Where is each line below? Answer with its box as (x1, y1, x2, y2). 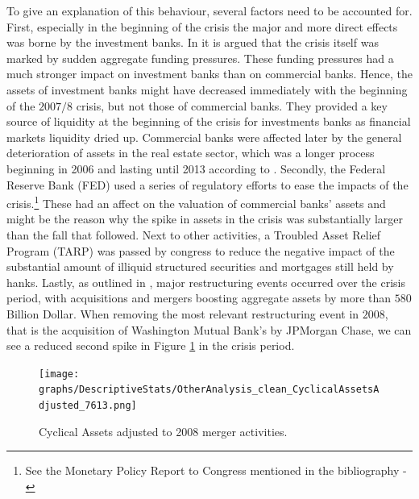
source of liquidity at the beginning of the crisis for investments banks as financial (6, 113, 411, 130)
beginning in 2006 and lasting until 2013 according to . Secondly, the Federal (6, 160, 386, 177)
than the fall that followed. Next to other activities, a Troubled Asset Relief (6, 226, 381, 243)
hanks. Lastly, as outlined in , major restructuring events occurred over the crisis (6, 273, 405, 290)
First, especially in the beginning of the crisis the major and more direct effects (6, 18, 398, 35)
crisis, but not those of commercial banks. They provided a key (76, 97, 388, 114)
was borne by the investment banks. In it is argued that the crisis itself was (6, 34, 379, 51)
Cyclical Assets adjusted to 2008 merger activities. (39, 422, 288, 439)
